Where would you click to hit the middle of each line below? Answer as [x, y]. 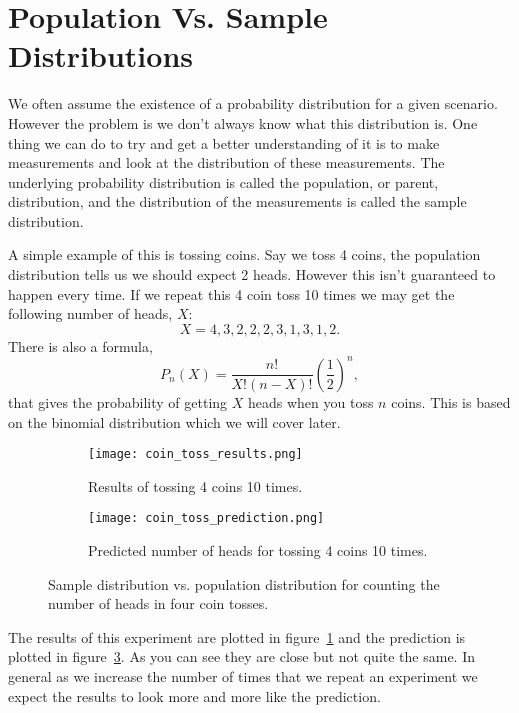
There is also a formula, [80, 345]
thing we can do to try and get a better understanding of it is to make [224, 142]
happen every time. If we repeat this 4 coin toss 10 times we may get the [231, 293]
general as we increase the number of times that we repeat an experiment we [243, 676]
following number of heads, [90, 313]
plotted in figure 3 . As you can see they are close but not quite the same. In [242, 656]
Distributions [100, 55]
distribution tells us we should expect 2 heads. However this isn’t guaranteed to [252, 274]
